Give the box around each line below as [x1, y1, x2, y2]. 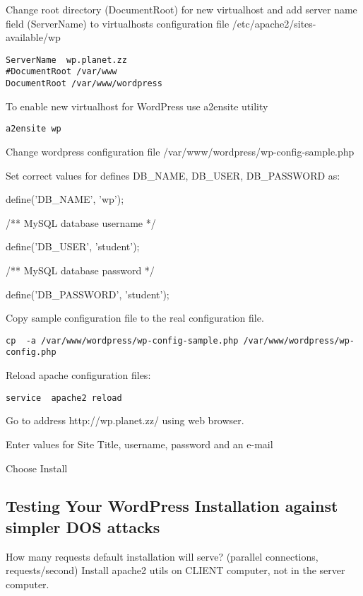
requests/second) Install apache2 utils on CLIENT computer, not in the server [6, 563, 345, 578]
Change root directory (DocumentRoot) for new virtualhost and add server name [6, 2, 357, 16]
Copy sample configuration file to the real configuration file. [6, 310, 264, 325]
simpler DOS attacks [6, 515, 160, 537]
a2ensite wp [6, 124, 61, 134]
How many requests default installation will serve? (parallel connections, [6, 549, 319, 563]
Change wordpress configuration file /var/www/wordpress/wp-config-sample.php [6, 144, 355, 158]
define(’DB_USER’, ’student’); [6, 239, 140, 254]
